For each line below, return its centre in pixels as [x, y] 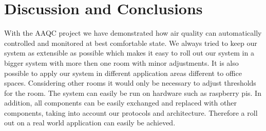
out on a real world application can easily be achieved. [90, 123]
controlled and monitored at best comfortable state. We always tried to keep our [131, 43]
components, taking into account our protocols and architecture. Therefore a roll [131, 112]
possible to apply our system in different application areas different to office [123, 73]
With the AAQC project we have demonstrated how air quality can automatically [133, 33]
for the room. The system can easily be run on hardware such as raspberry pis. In [133, 93]
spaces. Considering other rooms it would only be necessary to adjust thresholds [130, 83]
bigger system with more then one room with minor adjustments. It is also [121, 62]
